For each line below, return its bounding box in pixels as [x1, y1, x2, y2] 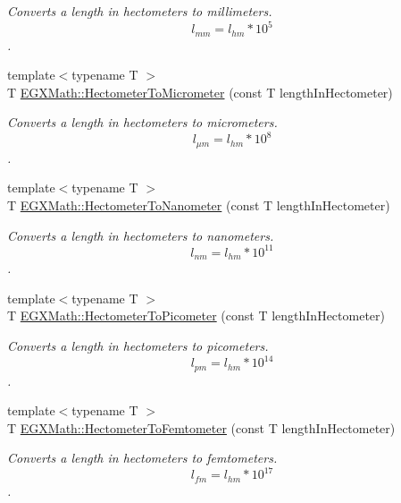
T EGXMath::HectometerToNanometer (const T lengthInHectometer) [7, 196, 390, 215]
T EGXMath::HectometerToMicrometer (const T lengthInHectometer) [7, 82, 393, 101]
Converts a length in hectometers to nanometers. [7, 226, 274, 244]
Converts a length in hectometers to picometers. [7, 336, 269, 354]
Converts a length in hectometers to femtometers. [7, 448, 278, 467]
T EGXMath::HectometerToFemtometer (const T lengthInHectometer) [7, 418, 396, 437]
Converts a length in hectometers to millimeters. [7, 2, 272, 20]
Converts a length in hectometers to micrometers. [7, 113, 278, 132]
